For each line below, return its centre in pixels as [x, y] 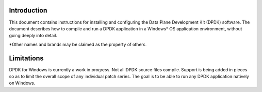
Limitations [26, 58]
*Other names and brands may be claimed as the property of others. [78, 44]
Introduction [28, 10]
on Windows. [22, 83]
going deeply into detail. [33, 36]
